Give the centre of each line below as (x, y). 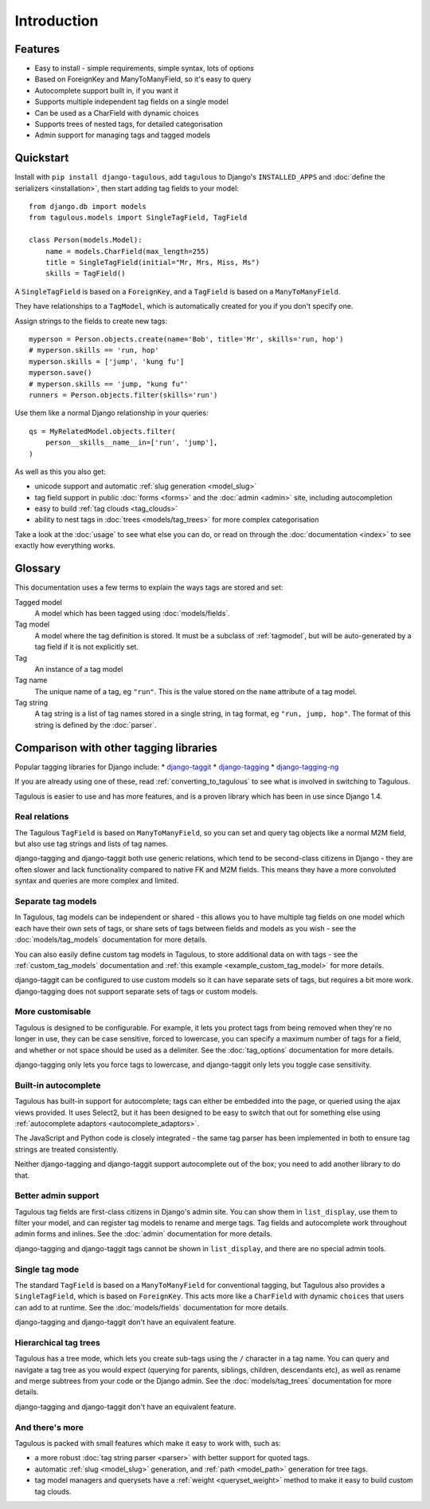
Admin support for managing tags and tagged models (123, 135)
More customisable (53, 1012)
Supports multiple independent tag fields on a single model (131, 102)
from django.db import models (88, 207)
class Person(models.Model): (86, 240)
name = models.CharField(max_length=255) (127, 251)
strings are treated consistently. (66, 1149)
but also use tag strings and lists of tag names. (92, 844)
